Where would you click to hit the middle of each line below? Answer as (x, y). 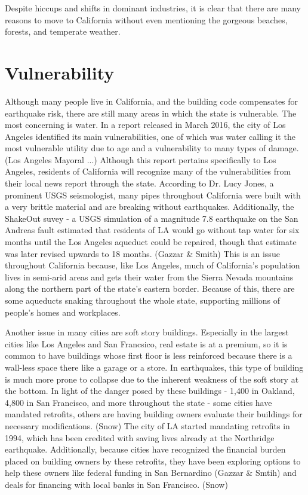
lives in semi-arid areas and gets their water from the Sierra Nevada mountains (149, 276)
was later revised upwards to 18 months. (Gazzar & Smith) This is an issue (142, 253)
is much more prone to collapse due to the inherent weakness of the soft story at (152, 379)
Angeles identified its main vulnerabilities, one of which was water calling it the (150, 136)
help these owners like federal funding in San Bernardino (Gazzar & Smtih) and (151, 473)
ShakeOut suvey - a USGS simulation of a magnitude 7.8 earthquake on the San (152, 218)
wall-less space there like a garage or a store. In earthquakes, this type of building (154, 367)
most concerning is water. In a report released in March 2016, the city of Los (145, 125)
